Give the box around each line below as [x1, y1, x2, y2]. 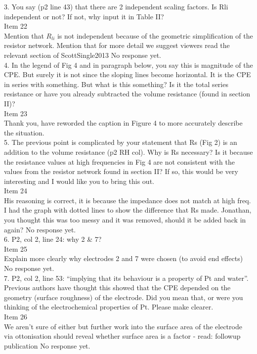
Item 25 [4, 243, 28, 254]
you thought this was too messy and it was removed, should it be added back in [4, 215, 246, 225]
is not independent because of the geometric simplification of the [57, 30, 253, 41]
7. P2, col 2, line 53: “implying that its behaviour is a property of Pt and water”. [4, 272, 249, 283]
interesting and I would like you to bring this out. [4, 176, 154, 186]
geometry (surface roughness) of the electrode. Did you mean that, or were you [4, 292, 243, 302]
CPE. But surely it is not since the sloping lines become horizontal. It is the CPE [4, 69, 251, 80]
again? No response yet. [4, 224, 76, 234]
